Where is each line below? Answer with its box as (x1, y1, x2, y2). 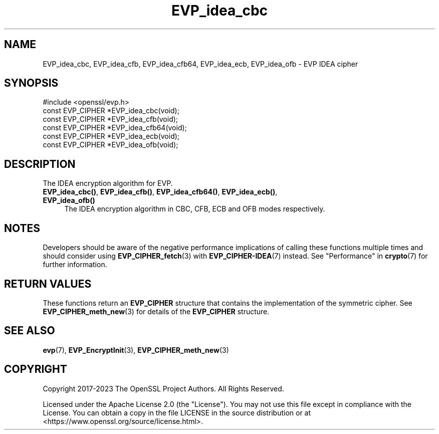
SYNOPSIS (4, 77, 59, 90)
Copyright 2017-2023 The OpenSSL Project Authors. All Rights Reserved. (43, 384, 284, 393)
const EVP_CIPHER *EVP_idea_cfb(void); (43, 115, 178, 124)
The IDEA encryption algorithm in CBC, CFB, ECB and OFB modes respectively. (64, 204, 325, 213)
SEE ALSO (4, 324, 55, 337)
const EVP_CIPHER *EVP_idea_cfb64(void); (43, 123, 187, 132)
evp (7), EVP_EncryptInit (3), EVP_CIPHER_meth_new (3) (43, 345, 229, 354)
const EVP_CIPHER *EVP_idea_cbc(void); (43, 106, 179, 115)
